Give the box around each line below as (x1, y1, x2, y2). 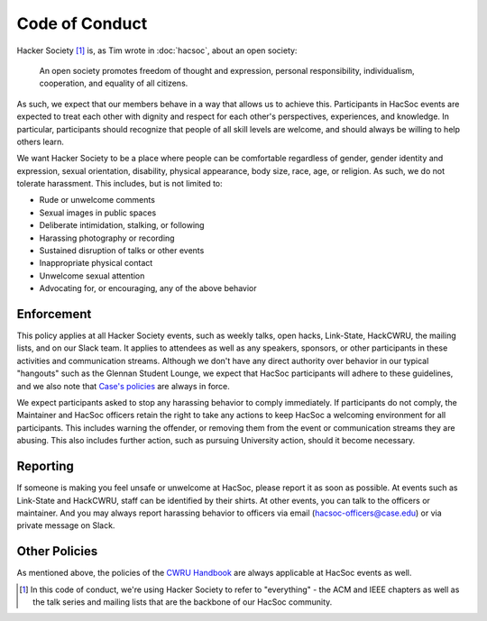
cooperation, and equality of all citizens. (39, 78, 188, 89)
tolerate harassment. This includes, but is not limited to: (16, 178, 223, 189)
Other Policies (16, 543, 98, 559)
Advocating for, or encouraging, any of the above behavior (39, 283, 257, 294)
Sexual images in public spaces (39, 207, 157, 218)
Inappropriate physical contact (39, 258, 153, 269)
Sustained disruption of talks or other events (39, 245, 205, 256)
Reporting (16, 459, 74, 474)
